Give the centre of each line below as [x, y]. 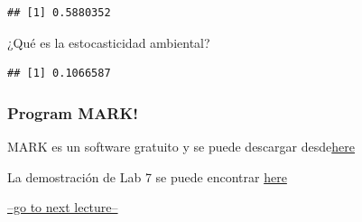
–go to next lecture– [63, 207]
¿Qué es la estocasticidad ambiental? [109, 42]
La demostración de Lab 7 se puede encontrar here [147, 176]
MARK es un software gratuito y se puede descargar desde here [181, 146]
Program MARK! [73, 112]
